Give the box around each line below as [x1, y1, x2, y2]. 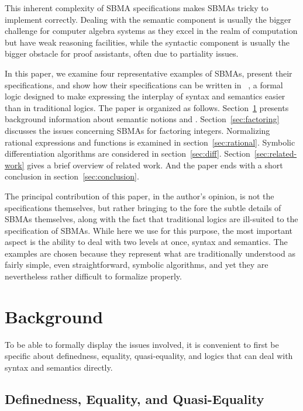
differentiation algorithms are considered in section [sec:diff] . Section [5, 147, 250, 160]
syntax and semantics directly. [5, 361, 113, 373]
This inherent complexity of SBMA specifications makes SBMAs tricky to [5, 2, 268, 13]
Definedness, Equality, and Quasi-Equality [5, 389, 264, 407]
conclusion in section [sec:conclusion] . [5, 170, 139, 182]
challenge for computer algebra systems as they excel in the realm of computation [5, 25, 298, 37]
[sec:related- [254, 147, 297, 160]
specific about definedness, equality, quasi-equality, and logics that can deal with [5, 350, 293, 362]
